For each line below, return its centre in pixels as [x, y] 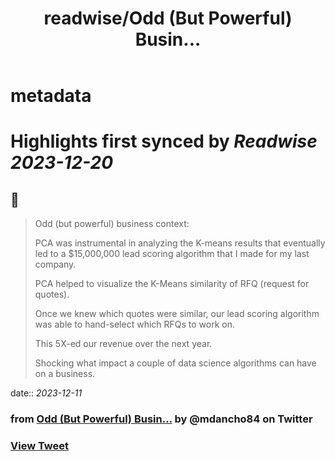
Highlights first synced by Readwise [164, 141]
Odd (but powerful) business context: [112, 224]
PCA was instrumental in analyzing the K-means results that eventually [180, 243]
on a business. [65, 374]
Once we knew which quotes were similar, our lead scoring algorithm [177, 314]
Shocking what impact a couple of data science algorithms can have [175, 363]
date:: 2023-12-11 [46, 393]
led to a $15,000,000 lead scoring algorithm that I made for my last [172, 254]
